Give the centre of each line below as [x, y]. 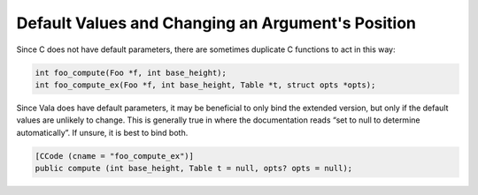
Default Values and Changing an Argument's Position [216, 23]
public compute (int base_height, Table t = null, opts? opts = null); [194, 169]
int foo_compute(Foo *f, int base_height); [131, 72]
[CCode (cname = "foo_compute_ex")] [115, 156]
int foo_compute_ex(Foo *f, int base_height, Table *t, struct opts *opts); [205, 85]
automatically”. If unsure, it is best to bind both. [102, 132]
